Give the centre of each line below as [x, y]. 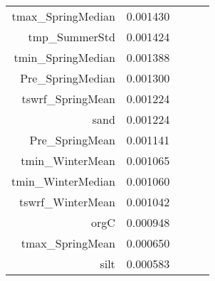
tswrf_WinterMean [67, 202]
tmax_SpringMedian [63, 16]
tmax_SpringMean [68, 243]
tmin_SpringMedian [64, 57]
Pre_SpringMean [72, 140]
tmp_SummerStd [72, 37]
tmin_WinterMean [68, 160]
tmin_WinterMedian [63, 181]
